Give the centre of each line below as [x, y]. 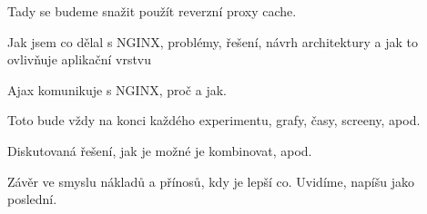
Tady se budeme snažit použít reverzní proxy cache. [152, 11]
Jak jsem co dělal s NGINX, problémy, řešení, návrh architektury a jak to [213, 41]
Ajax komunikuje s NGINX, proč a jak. [117, 89]
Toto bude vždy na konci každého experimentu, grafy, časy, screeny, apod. [214, 120]
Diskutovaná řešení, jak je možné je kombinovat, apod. [160, 150]
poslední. [32, 199]
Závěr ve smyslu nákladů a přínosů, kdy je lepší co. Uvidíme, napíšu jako [211, 181]
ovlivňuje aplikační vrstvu [80, 59]
